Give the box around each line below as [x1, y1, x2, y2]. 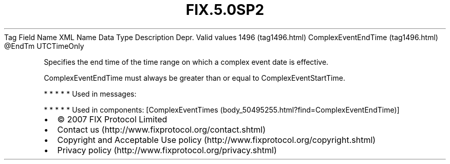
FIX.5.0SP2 [185, 1, 265, 19]
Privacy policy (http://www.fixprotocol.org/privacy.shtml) [57, 144, 277, 155]
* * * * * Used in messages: [44, 89, 137, 98]
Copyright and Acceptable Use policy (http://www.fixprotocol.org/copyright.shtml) [57, 134, 376, 145]
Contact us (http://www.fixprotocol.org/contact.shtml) [57, 124, 266, 135]
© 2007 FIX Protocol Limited [57, 114, 167, 124]
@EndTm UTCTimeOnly [4, 41, 84, 50]
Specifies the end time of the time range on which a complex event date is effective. [44, 57, 329, 66]
